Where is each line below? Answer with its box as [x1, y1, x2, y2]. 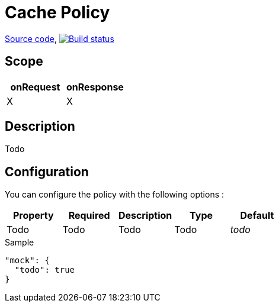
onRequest [10, 80, 60, 93]
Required [68, 209, 110, 222]
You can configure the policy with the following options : [5, 189, 225, 200]
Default [240, 209, 274, 222]
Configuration [5, 164, 89, 179]
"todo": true [14, 265, 75, 275]
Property [12, 209, 54, 222]
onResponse [66, 80, 124, 93]
